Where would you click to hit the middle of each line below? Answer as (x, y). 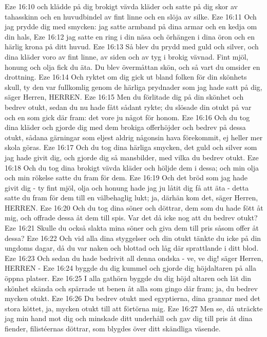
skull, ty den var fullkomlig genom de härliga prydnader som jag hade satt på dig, (133, 87)
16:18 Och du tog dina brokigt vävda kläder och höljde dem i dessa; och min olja (132, 167)
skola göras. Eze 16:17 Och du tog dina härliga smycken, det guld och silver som (131, 147)
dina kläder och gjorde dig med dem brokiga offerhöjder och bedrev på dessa (125, 127)
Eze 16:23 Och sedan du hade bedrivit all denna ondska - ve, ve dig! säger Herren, (134, 258)
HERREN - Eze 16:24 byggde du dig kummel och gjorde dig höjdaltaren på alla (130, 268)
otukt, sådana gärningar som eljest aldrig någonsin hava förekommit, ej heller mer (134, 137)
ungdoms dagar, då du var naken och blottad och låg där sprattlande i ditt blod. (132, 248)
